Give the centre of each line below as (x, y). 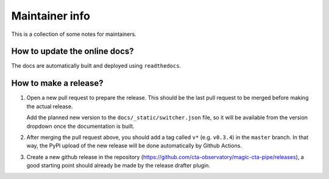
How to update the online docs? (73, 51)
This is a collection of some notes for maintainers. (74, 34)
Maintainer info (51, 16)
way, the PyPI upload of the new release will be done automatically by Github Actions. (134, 146)
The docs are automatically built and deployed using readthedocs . (96, 66)
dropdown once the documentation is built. (80, 126)
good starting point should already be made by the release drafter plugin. (118, 166)
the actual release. (50, 106)
